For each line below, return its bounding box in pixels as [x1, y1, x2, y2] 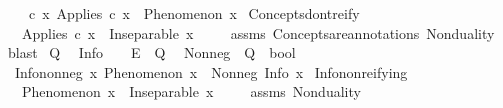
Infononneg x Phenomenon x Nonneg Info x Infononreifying [14, 61, 408, 82]
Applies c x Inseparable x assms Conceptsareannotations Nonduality [21, 22, 495, 43]
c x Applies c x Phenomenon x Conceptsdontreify [28, 3, 360, 23]
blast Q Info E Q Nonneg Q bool [7, 42, 296, 63]
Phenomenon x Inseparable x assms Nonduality [21, 81, 361, 102]
